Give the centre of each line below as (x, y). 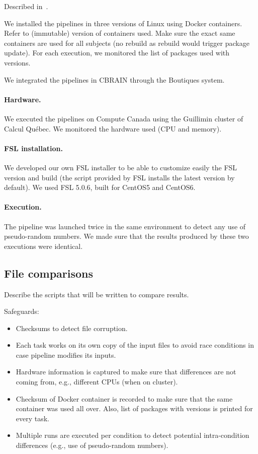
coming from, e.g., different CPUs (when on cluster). (97, 382)
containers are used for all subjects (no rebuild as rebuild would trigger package (127, 43)
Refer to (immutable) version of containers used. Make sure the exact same (120, 33)
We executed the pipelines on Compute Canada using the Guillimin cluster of (124, 118)
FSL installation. (33, 148)
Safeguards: (22, 311)
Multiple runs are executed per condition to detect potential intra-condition (133, 435)
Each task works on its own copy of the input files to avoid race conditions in (135, 345)
